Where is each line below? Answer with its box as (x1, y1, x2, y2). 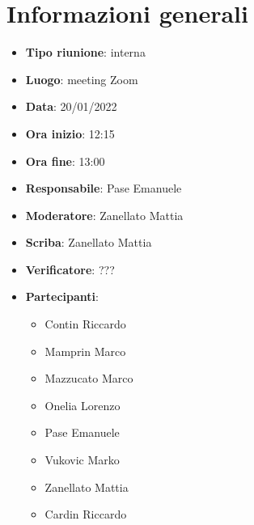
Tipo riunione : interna (25, 44, 146, 61)
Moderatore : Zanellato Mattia (25, 206, 184, 223)
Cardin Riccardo (44, 506, 127, 523)
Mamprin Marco (44, 342, 126, 359)
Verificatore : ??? (25, 260, 115, 277)
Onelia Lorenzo (44, 396, 121, 413)
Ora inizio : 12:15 (25, 125, 115, 142)
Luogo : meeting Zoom (25, 70, 138, 87)
